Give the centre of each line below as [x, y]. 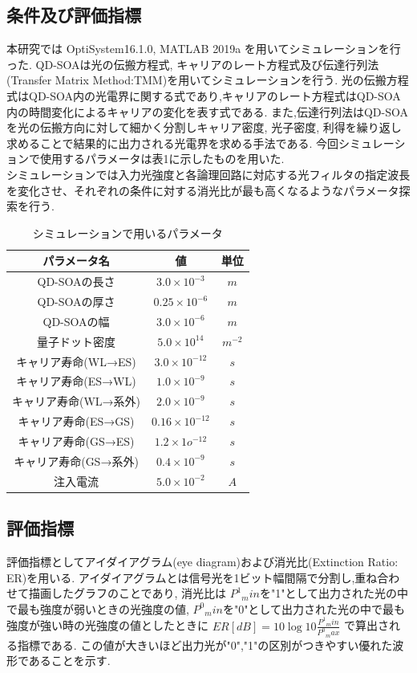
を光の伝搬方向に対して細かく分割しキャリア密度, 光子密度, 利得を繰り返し [204, 127]
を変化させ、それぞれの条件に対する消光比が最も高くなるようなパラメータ [203, 190]
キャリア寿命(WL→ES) [76, 361]
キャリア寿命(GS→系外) [76, 461]
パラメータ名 [76, 261]
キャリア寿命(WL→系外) [77, 401]
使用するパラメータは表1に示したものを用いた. [162, 159]
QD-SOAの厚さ [76, 302]
